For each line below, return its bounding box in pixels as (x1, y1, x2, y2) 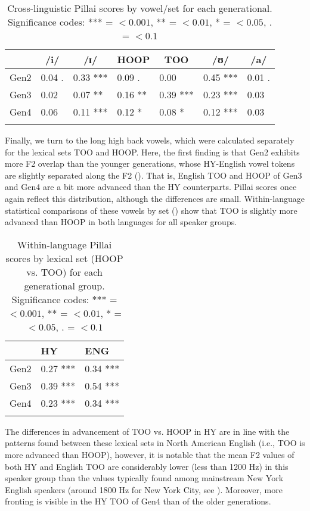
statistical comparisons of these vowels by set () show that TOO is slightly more (5, 204, 297, 216)
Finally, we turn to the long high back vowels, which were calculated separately (5, 134, 294, 146)
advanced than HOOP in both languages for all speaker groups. (5, 216, 237, 228)
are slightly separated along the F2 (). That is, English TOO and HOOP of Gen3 (5, 169, 302, 181)
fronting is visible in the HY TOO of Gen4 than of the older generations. (5, 495, 271, 507)
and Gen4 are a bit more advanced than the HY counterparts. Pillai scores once (5, 180, 297, 193)
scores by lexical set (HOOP (5, 251, 123, 265)
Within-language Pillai (17, 237, 112, 251)
